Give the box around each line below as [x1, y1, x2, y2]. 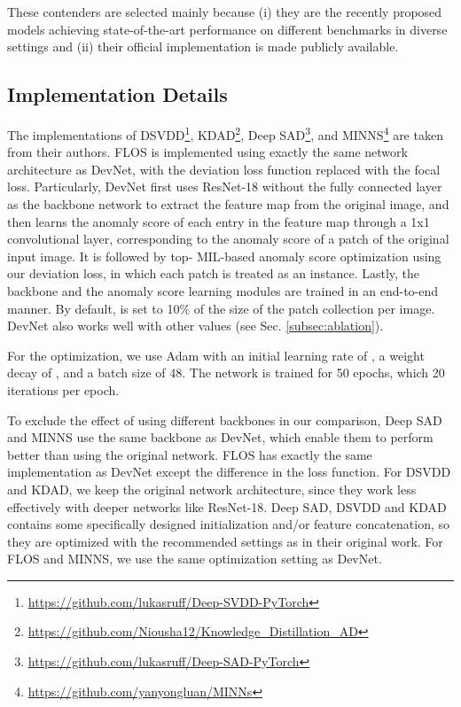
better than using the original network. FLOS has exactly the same [7, 445, 372, 463]
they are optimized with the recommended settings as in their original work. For [7, 532, 443, 550]
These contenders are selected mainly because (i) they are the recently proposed [7, 3, 442, 20]
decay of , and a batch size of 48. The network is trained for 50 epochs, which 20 [7, 363, 445, 382]
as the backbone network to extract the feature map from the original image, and [7, 195, 449, 214]
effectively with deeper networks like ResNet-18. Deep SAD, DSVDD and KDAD [7, 497, 447, 516]
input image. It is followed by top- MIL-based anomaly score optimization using [7, 246, 441, 265]
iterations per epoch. [7, 380, 120, 399]
